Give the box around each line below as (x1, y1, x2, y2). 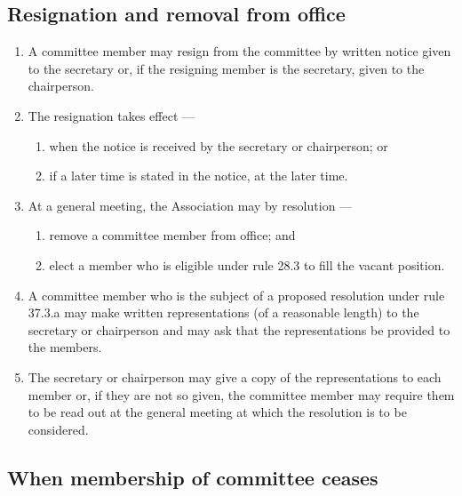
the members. (28, 338, 102, 356)
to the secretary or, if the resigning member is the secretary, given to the (28, 59, 425, 77)
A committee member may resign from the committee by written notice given (28, 42, 451, 60)
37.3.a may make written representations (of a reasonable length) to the (28, 303, 419, 322)
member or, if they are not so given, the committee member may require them (28, 385, 455, 404)
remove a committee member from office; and (49, 226, 296, 244)
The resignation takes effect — (28, 106, 195, 124)
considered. (28, 420, 89, 438)
